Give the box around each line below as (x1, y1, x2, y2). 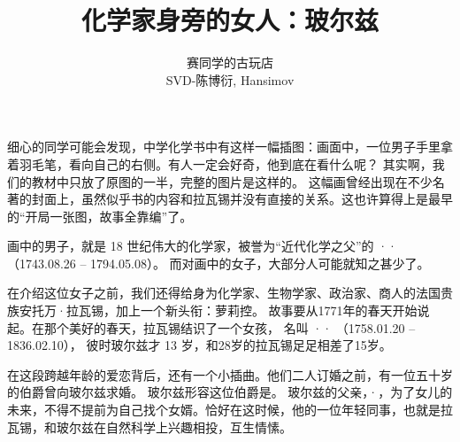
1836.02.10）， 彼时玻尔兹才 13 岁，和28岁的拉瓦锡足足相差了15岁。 (7, 336, 392, 354)
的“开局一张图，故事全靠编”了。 (7, 206, 193, 225)
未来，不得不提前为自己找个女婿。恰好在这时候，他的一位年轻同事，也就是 (7, 400, 441, 419)
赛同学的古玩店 (187, 53, 273, 72)
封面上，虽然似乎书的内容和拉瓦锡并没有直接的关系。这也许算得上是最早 (31, 190, 453, 208)
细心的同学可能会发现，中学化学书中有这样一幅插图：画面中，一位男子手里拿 (7, 137, 453, 156)
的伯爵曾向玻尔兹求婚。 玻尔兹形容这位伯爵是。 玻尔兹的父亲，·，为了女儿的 (7, 383, 453, 401)
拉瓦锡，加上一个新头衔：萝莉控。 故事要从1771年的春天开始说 (65, 301, 430, 320)
